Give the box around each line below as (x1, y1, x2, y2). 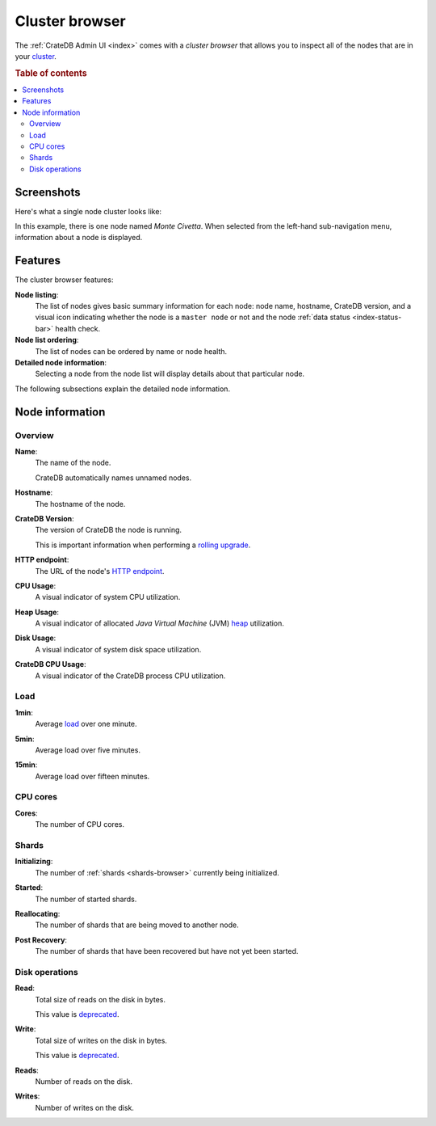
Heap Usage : (15, 607, 60, 617)
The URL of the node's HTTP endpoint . (35, 566, 165, 576)
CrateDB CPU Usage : (15, 660, 86, 669)
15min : (15, 760, 38, 770)
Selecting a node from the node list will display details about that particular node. (35, 369, 305, 379)
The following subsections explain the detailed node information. (15, 384, 230, 394)
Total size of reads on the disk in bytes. (35, 994, 166, 1004)
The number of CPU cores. (35, 820, 125, 829)
